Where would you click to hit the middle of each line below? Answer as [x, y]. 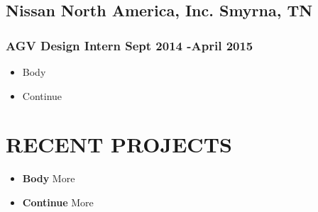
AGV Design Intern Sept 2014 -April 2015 [130, 45]
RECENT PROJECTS [119, 144]
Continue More [58, 202]
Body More [49, 178]
